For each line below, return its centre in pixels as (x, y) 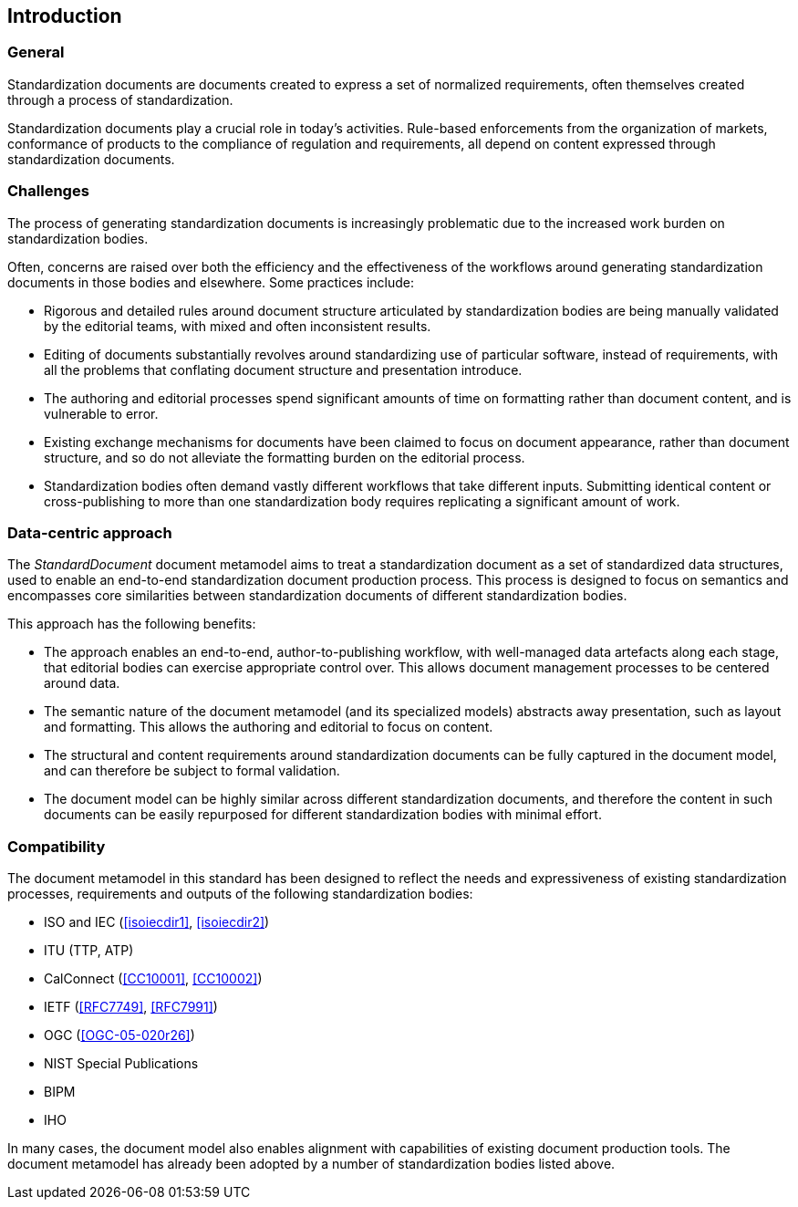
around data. (82, 683)
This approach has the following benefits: (132, 624)
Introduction (65, 16)
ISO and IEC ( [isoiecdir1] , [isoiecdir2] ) (157, 922)
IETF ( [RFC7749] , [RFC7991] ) (131, 1007)
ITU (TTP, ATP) (89, 951)
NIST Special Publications (121, 1064)
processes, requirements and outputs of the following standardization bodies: (240, 894)
